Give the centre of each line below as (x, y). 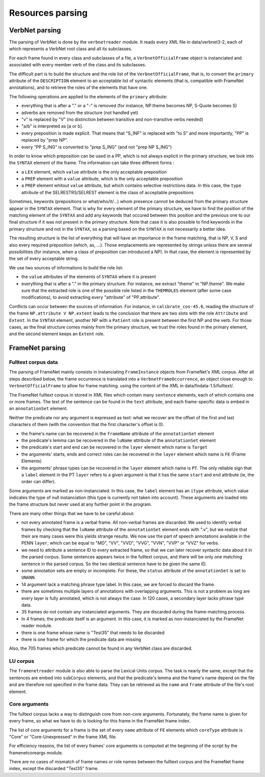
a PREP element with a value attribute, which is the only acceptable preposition (102, 179)
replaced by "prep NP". (45, 140)
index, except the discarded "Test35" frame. (54, 769)
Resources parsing (48, 13)
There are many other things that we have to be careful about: (72, 513)
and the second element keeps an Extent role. (57, 334)
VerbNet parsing (35, 30)
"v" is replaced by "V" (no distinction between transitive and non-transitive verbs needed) (112, 119)
